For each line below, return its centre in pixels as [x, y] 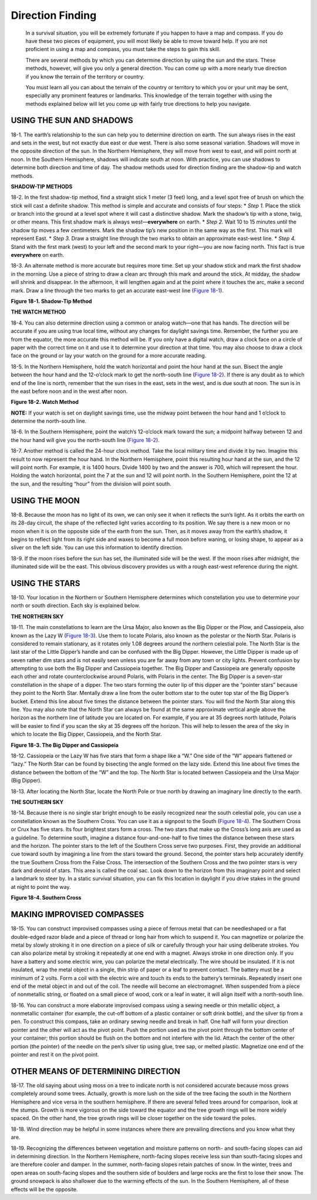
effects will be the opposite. [45, 1189]
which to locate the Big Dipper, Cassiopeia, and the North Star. [86, 734]
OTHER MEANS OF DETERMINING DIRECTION [95, 1071]
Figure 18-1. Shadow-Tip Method [51, 301]
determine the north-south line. [49, 421]
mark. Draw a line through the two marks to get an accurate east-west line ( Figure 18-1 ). [117, 290]
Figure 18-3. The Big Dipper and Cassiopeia [65, 745]
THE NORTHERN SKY [37, 616]
